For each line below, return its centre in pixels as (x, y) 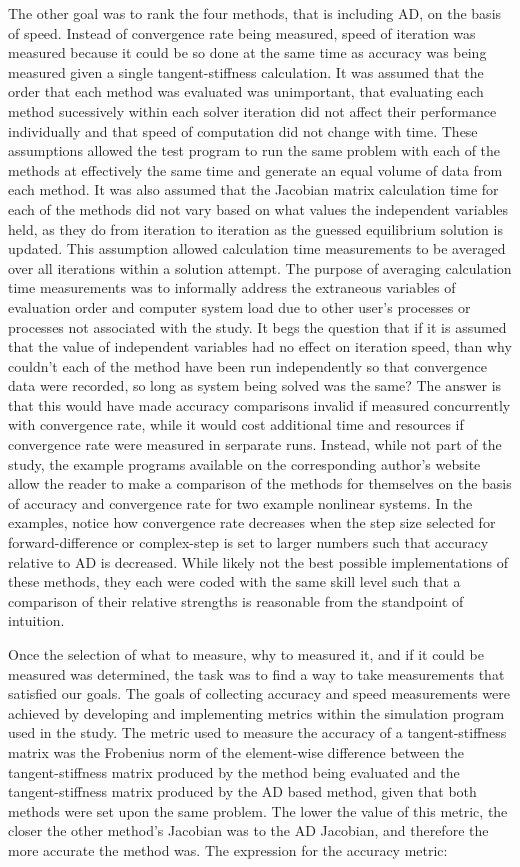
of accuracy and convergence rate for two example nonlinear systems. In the (240, 502)
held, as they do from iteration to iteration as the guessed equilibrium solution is (255, 228)
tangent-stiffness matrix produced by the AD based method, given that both (242, 791)
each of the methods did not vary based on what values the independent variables (258, 208)
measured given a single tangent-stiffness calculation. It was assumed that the (246, 71)
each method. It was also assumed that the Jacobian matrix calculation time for (253, 189)
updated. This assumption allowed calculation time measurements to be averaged (257, 248)
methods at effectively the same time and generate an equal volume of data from (255, 169)
